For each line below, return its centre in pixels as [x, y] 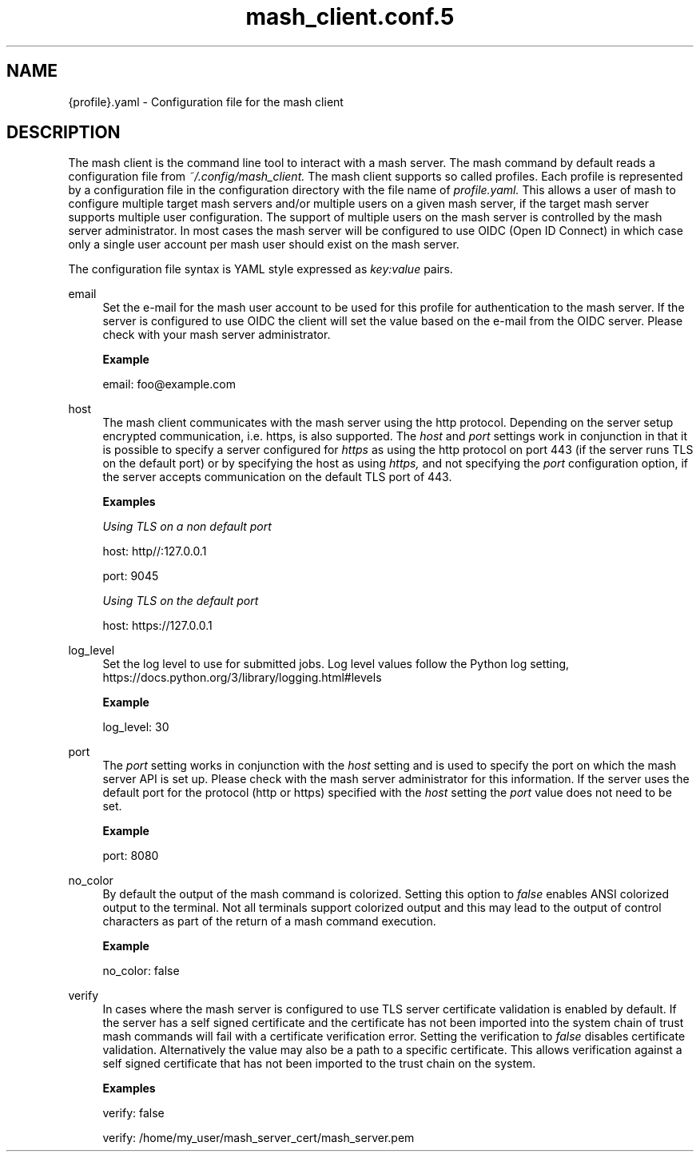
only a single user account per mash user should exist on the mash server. [264, 245]
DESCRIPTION [64, 133]
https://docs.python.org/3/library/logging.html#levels [242, 678]
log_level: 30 [136, 727]
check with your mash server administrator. [217, 335]
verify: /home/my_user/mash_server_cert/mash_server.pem [259, 1138]
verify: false [133, 1113]
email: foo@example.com [169, 384]
